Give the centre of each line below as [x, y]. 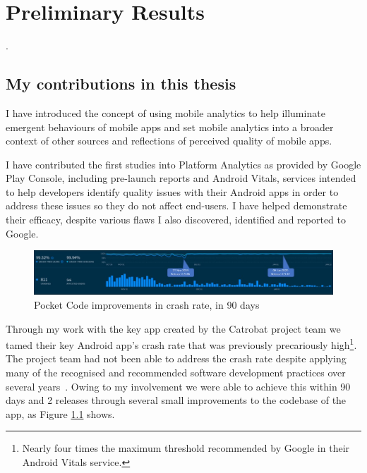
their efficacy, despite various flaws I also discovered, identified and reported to [176, 220]
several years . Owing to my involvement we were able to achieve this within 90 [178, 386]
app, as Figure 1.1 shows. [60, 413]
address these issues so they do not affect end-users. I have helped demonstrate [176, 205]
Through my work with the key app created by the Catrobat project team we [173, 328]
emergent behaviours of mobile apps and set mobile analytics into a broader [170, 127]
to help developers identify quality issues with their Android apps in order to [172, 191]
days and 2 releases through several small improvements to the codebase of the [176, 400]
